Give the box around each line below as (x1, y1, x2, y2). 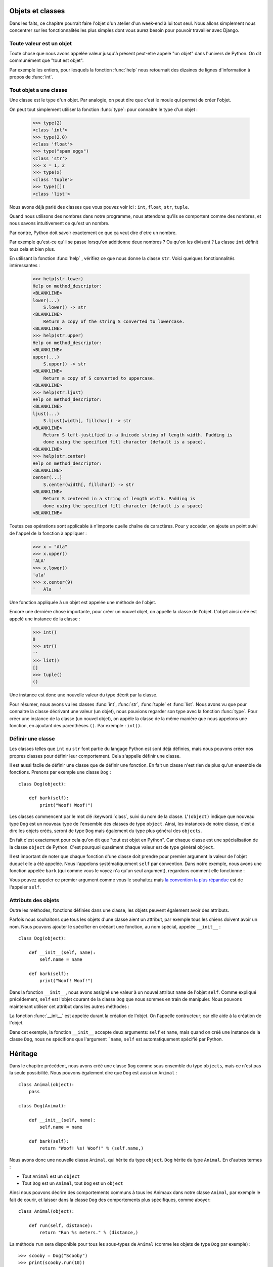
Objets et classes (9, 7, 65, 15)
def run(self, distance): (28, 1222, 94, 1228)
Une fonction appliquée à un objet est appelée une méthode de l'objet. (9, 599, 157, 605)
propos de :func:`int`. (9, 74, 54, 80)
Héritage (9, 1049, 38, 1058)
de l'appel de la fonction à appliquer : (9, 530, 87, 536)
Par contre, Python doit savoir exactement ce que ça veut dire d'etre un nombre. (9, 230, 177, 236)
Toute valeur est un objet (9, 40, 72, 47)
